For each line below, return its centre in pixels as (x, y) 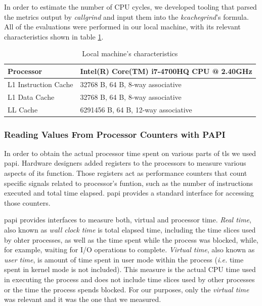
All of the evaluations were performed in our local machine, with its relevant (122, 27)
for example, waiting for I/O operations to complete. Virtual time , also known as (129, 250)
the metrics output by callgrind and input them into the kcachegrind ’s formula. (126, 16)
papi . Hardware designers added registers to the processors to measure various (125, 163)
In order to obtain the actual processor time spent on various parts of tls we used (130, 153)
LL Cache (23, 109)
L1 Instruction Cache (40, 84)
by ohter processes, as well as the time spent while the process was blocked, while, (131, 239)
